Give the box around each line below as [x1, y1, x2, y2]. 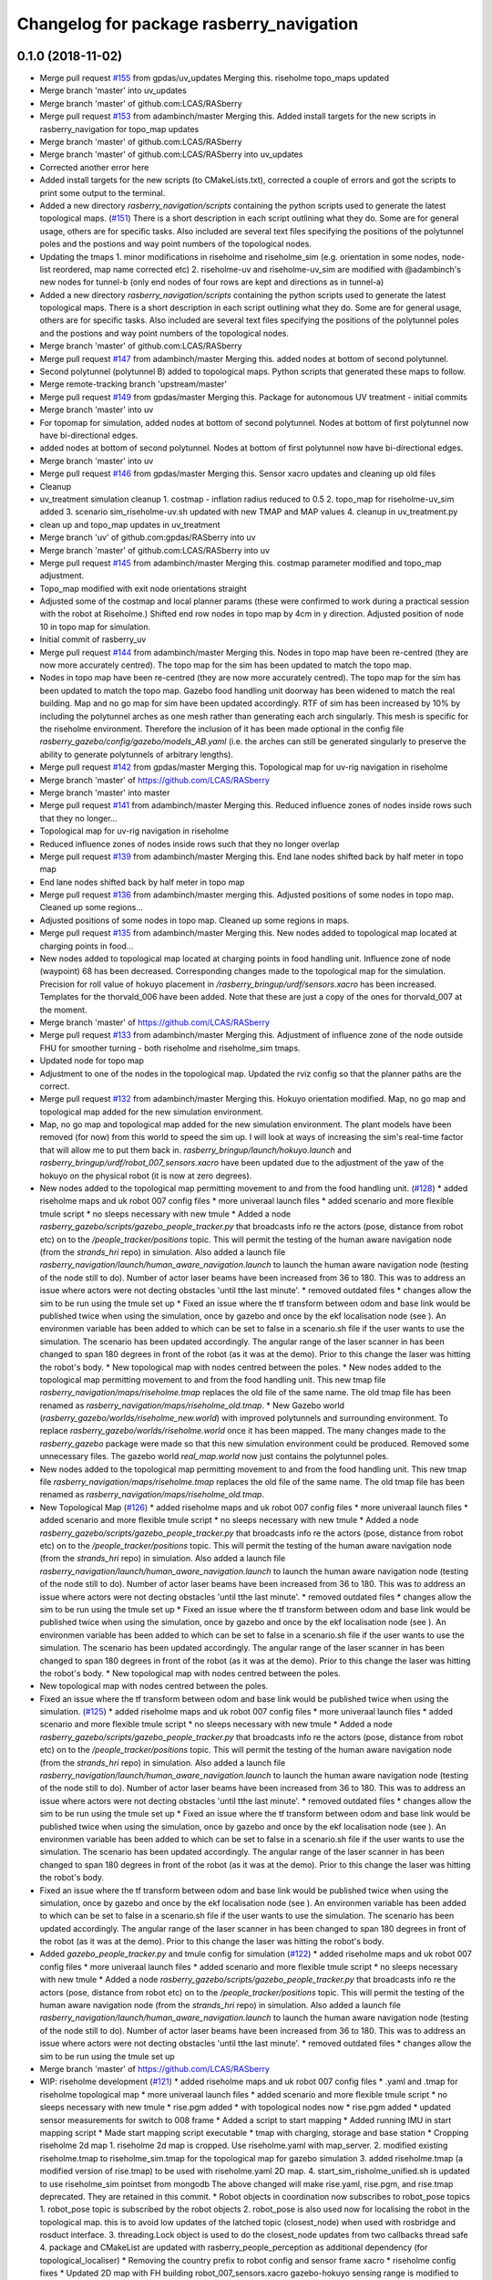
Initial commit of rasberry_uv [39, 634, 147, 645]
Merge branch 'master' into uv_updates [39, 85, 187, 96]
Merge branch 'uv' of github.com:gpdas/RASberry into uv [39, 532, 256, 543]
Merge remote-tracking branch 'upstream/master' [39, 378, 228, 389]
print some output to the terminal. [39, 187, 166, 198]
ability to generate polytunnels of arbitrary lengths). [39, 749, 234, 760]
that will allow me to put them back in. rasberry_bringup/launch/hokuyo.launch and [39, 1145, 353, 1156]
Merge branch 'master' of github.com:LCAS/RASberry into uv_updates [39, 149, 303, 160]
